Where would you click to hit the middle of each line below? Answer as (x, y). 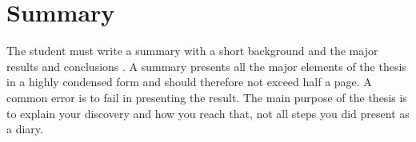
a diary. (25, 129)
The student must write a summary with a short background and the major (192, 51)
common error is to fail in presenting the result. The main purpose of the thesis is (207, 97)
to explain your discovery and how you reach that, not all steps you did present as (208, 113)
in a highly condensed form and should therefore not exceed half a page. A (189, 82)
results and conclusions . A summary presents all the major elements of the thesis (206, 66)
